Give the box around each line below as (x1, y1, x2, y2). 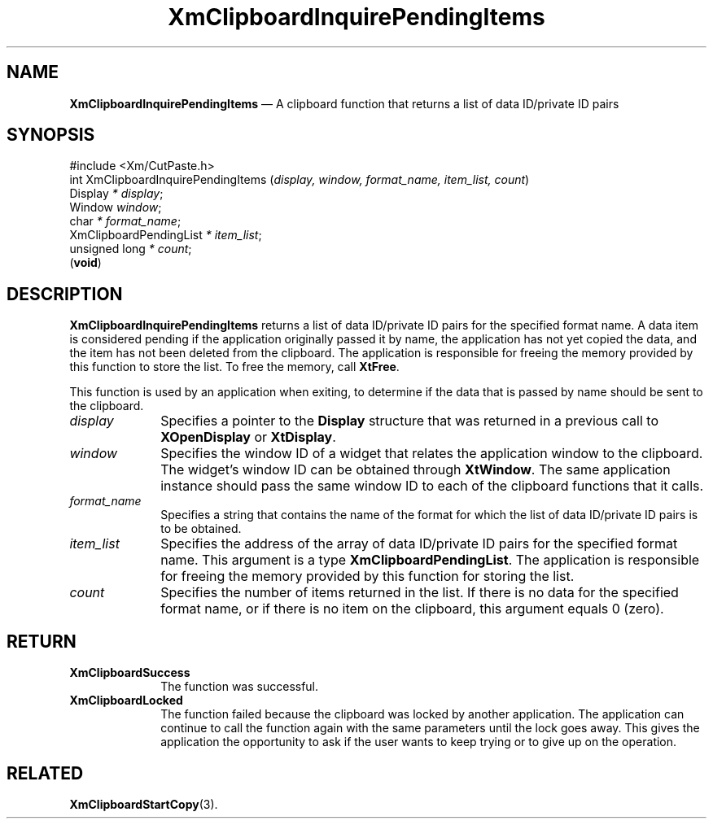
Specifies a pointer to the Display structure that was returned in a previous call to (160, 412, 659, 430)
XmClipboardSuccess (69, 666, 190, 680)
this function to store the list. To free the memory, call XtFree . (69, 360, 400, 374)
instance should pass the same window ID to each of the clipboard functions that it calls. (160, 478, 704, 495)
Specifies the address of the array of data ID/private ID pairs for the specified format (160, 535, 678, 552)
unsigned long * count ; (69, 242, 192, 256)
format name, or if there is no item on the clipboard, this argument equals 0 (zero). (160, 600, 664, 618)
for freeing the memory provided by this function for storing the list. (160, 568, 575, 585)
